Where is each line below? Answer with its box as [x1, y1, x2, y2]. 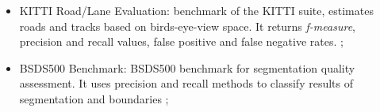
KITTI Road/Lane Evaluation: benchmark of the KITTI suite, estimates [19, 2, 374, 18]
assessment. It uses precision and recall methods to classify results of [19, 75, 353, 91]
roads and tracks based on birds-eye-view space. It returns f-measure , [19, 17, 355, 34]
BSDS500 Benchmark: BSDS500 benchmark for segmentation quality [19, 59, 355, 76]
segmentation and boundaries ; [19, 90, 169, 106]
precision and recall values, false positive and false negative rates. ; [19, 33, 344, 50]
